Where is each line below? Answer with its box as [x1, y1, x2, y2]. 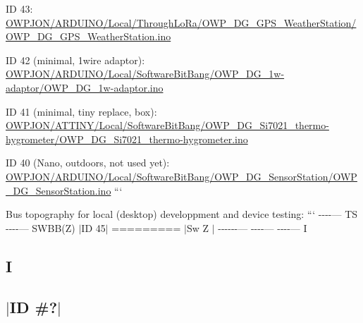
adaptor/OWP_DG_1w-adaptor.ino [6, 80, 164, 95]
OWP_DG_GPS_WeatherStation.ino [6, 29, 171, 44]
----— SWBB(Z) [6, 220, 75, 235]
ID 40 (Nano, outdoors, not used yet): [6, 155, 170, 170]
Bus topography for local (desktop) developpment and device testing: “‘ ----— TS [6, 207, 358, 221]
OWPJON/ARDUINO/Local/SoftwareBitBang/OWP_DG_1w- [6, 66, 285, 81]
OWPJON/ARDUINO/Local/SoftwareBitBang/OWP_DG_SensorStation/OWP [6, 169, 357, 183]
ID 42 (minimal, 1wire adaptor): [6, 52, 145, 67]
